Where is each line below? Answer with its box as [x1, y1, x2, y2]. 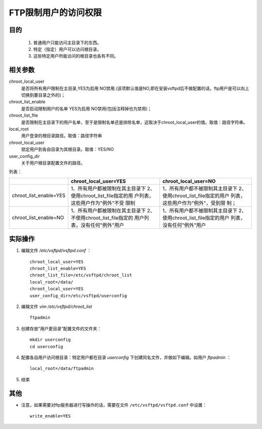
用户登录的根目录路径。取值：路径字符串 [21, 133, 102, 139]
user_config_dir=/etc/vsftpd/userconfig [30, 293, 127, 298]
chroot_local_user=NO [162, 177, 216, 184]
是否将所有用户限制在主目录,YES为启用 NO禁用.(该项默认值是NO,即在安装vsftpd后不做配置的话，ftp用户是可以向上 [21, 85, 249, 91]
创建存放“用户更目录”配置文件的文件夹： [21, 325, 102, 332]
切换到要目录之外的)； [21, 92, 65, 98]
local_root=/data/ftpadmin [30, 366, 94, 371]
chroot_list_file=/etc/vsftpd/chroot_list [30, 272, 132, 278]
